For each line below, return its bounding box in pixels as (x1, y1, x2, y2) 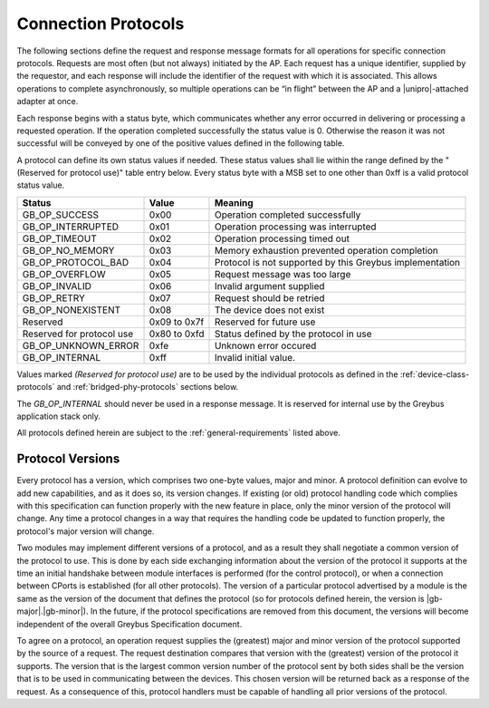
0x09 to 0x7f (149, 315, 205, 328)
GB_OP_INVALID (22, 279, 92, 292)
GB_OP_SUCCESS (22, 209, 100, 221)
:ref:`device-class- (399, 368, 470, 380)
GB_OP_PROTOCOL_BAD (22, 256, 129, 268)
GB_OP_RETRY (22, 291, 86, 304)
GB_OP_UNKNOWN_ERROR (22, 339, 139, 352)
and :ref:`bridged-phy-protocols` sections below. (56, 382, 239, 393)
